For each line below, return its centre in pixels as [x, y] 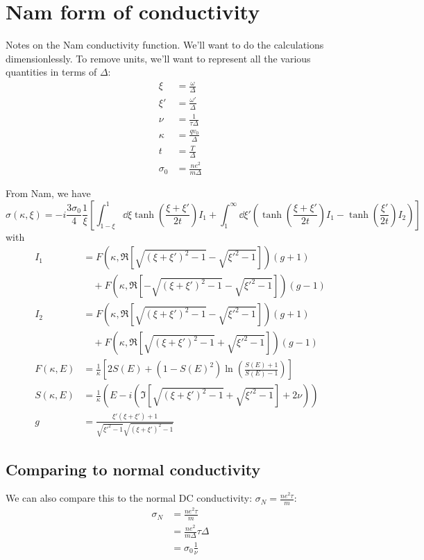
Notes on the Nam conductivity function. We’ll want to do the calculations [165, 45]
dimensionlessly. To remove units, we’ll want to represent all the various [158, 58]
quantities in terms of [51, 72]
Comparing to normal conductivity [133, 469]
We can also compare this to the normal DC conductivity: [129, 498]
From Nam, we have [48, 193]
